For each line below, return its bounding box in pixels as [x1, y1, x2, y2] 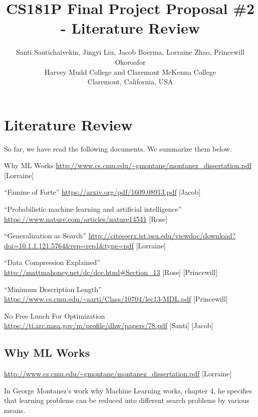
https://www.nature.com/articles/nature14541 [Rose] [4, 213, 168, 224]
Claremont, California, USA [87, 76, 173, 87]
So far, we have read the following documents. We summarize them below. [4, 143, 232, 154]
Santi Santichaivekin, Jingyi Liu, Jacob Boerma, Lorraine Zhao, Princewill [16, 47, 244, 57]
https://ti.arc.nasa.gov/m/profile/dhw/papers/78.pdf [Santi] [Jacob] [4, 320, 213, 331]
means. [4, 404, 26, 415]
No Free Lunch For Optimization [4, 310, 105, 321]
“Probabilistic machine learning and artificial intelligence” [4, 204, 182, 214]
